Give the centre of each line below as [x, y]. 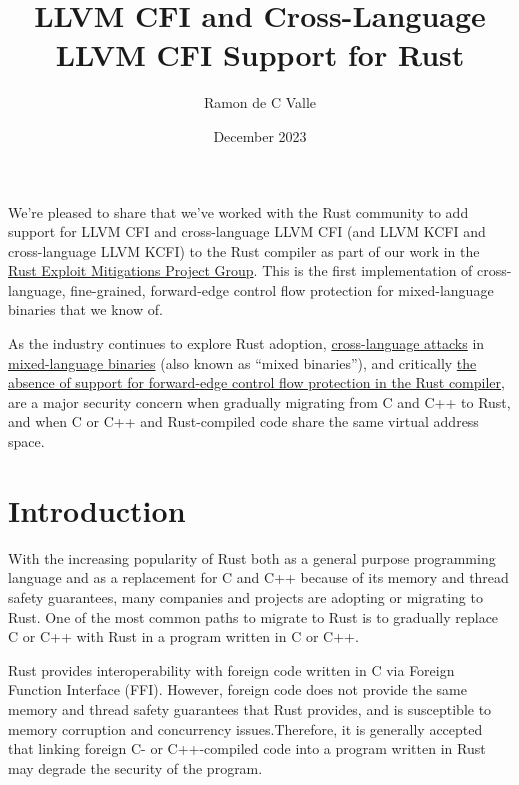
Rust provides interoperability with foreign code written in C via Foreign [231, 669]
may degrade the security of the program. [135, 767]
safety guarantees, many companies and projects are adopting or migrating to [245, 596]
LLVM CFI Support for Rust [260, 54]
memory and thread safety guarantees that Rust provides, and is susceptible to [250, 708]
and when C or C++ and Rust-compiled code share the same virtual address [243, 421]
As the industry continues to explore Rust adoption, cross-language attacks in [246, 343]
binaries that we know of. [85, 309]
